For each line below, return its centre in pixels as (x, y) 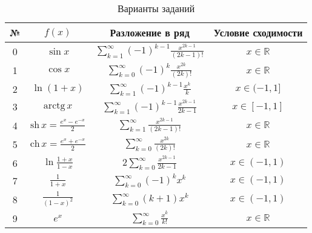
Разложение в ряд (150, 32)
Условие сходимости (258, 32)
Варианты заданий (156, 8)
